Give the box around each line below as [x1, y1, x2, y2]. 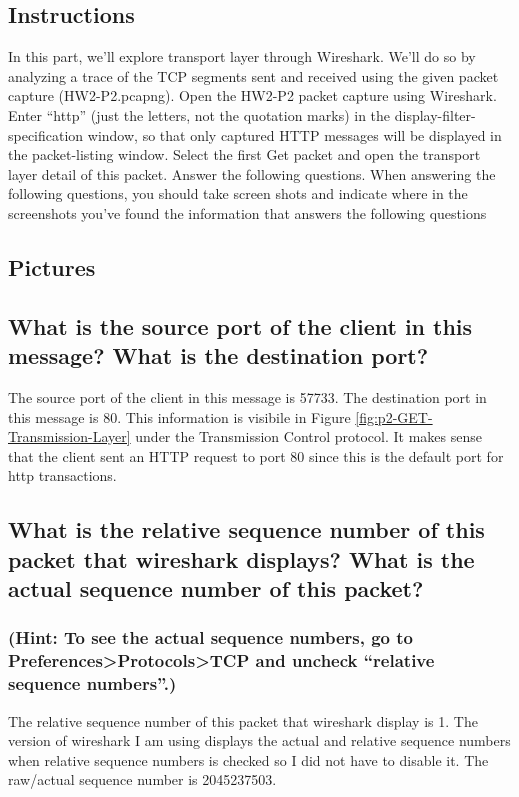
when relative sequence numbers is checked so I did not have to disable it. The [8, 749, 489, 770]
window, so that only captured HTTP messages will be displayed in [87, 124, 502, 145]
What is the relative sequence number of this [8, 514, 485, 545]
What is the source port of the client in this [8, 310, 473, 341]
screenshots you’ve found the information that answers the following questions [8, 202, 487, 223]
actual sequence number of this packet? [8, 573, 424, 604]
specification [8, 124, 84, 145]
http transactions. [8, 465, 117, 486]
